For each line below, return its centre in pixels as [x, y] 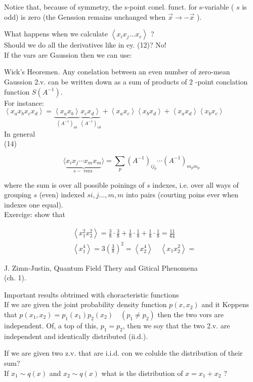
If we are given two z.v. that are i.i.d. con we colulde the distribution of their [123, 353]
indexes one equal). [34, 204]
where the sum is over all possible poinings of [74, 184]
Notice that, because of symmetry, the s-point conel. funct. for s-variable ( [119, 7]
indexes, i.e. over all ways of [196, 184]
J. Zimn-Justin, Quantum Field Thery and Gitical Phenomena [101, 267]
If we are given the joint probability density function [86, 304]
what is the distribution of [142, 373]
